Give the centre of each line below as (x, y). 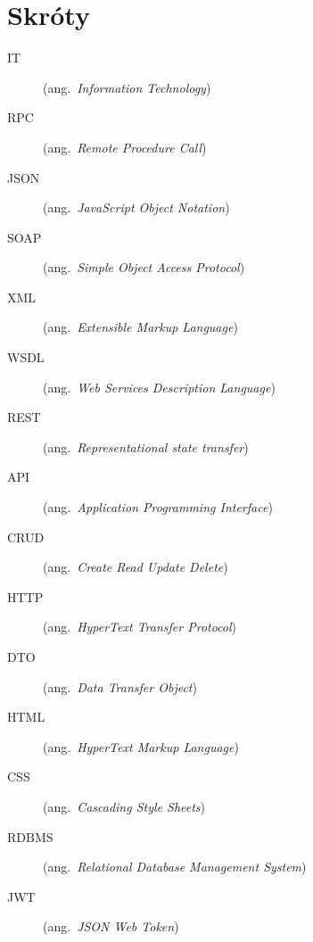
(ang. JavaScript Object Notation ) (136, 207)
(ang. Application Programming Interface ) (158, 507)
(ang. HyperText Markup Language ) (141, 746)
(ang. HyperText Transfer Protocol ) (140, 627)
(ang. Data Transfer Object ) (120, 686)
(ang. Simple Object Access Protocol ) (144, 267)
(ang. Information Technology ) (127, 87)
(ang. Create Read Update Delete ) (136, 567)
